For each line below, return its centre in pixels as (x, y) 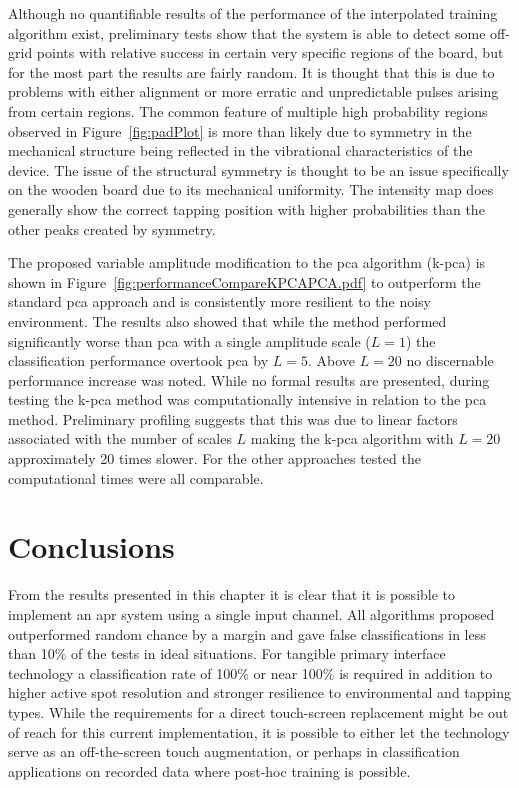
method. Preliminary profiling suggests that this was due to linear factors (233, 418)
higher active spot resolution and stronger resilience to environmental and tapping (260, 692)
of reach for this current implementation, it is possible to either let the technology (259, 731)
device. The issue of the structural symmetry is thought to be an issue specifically (258, 169)
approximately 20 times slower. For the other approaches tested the (214, 458)
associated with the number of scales (120, 438)
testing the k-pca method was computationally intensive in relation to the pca (247, 399)
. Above (331, 360)
